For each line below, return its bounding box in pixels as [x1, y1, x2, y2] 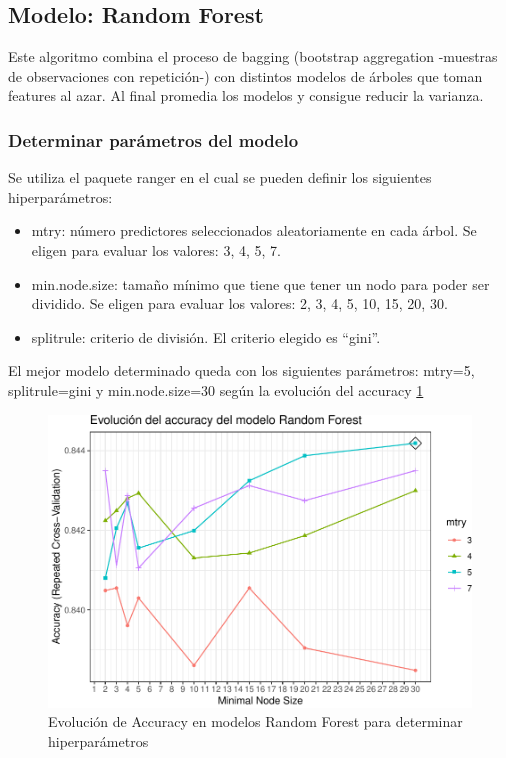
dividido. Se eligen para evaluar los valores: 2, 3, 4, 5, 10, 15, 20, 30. [31, 293, 448, 314]
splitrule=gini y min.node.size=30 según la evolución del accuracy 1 [8, 379, 424, 400]
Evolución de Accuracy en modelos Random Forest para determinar [48, 711, 463, 732]
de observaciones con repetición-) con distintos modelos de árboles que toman [8, 65, 483, 86]
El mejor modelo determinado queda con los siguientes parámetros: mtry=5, [8, 360, 475, 381]
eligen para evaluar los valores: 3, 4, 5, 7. [31, 239, 281, 260]
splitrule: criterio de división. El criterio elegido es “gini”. [31, 326, 381, 347]
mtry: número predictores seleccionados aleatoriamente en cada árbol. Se [31, 220, 477, 241]
